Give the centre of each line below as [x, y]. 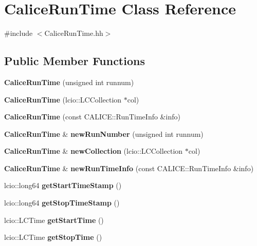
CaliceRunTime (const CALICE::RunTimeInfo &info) [92, 117]
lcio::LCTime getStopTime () [53, 237]
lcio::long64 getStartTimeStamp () [63, 185]
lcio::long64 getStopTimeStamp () [62, 203]
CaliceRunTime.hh [74, 33]
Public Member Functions [75, 61]
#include [19, 33]
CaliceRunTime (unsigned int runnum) [69, 82]
